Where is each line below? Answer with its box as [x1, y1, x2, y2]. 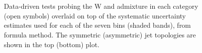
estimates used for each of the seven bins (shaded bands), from [4, 20, 191, 30]
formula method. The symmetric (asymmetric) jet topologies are [4, 29, 196, 39]
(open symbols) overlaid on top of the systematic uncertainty [4, 10, 186, 20]
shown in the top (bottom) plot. [4, 39, 100, 49]
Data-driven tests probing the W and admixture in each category [4, 1, 199, 11]
